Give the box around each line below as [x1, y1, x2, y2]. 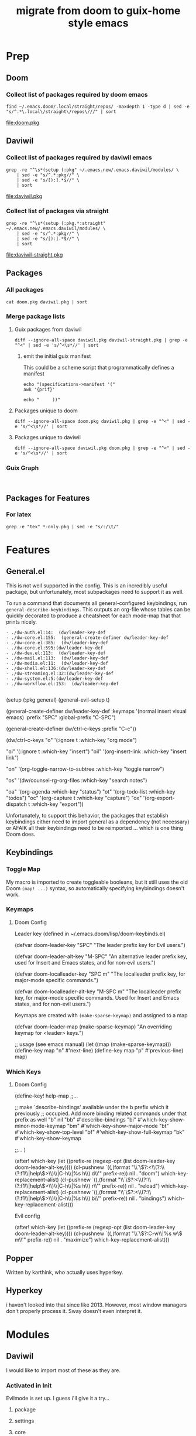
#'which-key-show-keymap [14, 1135, 82, 1142]
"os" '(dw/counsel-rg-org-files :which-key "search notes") [6, 777, 147, 784]
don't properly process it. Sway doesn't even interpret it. [6, 1307, 142, 1314]
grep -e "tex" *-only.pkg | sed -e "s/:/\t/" [6, 524, 119, 529]
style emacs [68, 16, 129, 30]
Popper [6, 1253, 33, 1263]
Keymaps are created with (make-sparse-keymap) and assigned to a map [14, 1011, 188, 1018]
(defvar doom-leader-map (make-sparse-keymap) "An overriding [14, 1023, 173, 1030]
